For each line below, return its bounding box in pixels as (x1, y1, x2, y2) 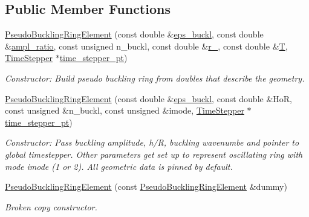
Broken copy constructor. (5, 200, 97, 213)
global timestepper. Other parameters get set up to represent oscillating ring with (5, 147, 303, 160)
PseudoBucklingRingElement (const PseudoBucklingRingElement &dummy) (5, 180, 287, 193)
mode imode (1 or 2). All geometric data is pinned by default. (5, 160, 233, 172)
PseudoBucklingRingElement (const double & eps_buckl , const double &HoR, (5, 92, 292, 105)
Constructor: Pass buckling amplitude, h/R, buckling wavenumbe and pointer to (5, 136, 299, 149)
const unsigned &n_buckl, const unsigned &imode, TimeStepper (5, 104, 244, 117)
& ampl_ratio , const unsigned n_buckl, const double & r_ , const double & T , (5, 39, 288, 52)
